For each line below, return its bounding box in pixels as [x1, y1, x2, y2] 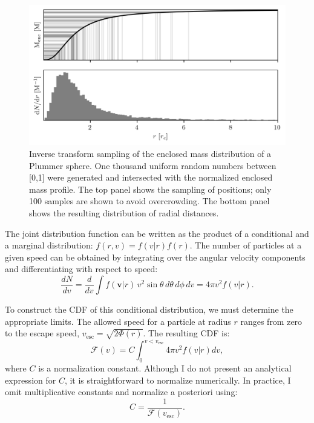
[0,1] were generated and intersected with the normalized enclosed [29, 171, 273, 184]
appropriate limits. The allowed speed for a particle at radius [5, 315, 231, 327]
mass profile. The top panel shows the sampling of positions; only [29, 182, 272, 195]
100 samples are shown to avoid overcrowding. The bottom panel [29, 195, 270, 207]
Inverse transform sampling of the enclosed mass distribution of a [29, 147, 272, 160]
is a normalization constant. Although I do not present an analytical [38, 362, 292, 375]
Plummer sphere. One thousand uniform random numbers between [29, 159, 276, 172]
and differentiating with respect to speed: [5, 262, 158, 275]
